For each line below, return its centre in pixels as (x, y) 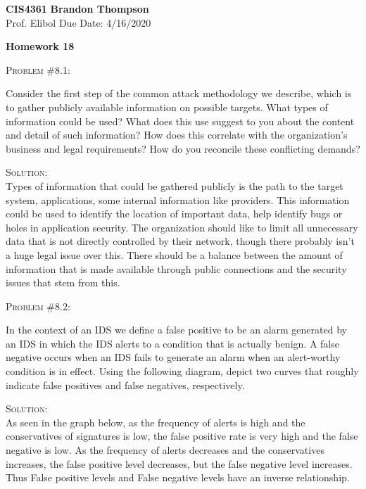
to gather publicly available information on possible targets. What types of (167, 107)
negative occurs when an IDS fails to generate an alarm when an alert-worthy (173, 357)
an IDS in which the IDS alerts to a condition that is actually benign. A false (172, 343)
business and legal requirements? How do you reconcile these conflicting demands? (183, 148)
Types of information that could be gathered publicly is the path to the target (175, 185)
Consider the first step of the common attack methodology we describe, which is (179, 93)
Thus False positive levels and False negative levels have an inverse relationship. (178, 477)
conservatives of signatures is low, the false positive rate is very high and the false (182, 436)
